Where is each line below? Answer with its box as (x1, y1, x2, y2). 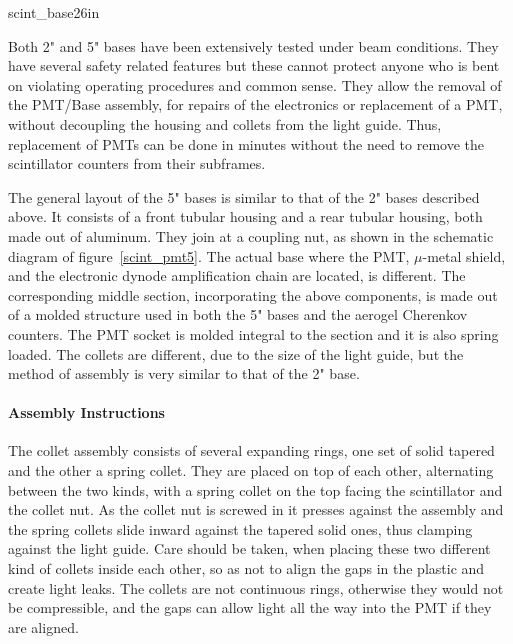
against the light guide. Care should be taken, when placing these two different (8, 538, 491, 559)
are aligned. (8, 616, 79, 637)
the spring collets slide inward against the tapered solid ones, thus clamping (8, 518, 473, 539)
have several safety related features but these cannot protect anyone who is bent (8, 55, 500, 76)
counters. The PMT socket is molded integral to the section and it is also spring (8, 323, 499, 344)
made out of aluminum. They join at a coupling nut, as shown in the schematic (8, 225, 494, 246)
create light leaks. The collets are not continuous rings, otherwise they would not (8, 577, 504, 598)
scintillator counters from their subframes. (8, 153, 266, 174)
